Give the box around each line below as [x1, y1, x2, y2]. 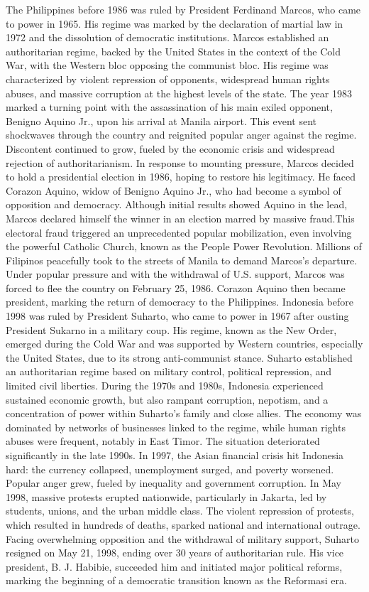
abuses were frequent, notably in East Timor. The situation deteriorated [6, 434, 320, 448]
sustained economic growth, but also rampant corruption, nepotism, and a [6, 392, 329, 407]
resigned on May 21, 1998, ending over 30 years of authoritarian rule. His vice [6, 545, 344, 560]
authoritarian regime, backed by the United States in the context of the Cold [6, 43, 341, 58]
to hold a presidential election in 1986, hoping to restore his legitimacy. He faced [6, 169, 356, 184]
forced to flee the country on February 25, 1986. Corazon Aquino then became [6, 280, 346, 295]
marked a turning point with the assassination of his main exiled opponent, [6, 99, 333, 114]
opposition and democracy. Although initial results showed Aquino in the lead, [6, 197, 348, 212]
